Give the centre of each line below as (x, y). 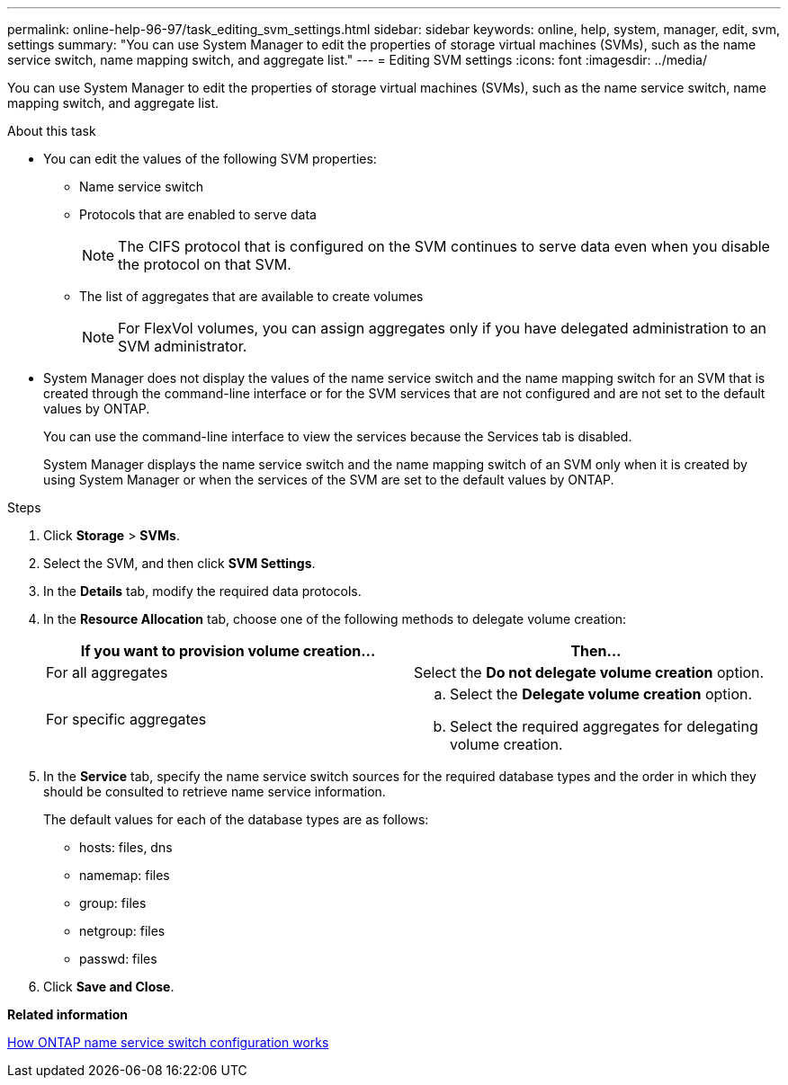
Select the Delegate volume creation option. (601, 694)
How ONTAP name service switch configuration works (168, 1042)
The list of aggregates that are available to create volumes (251, 296)
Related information (68, 1014)
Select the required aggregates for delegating (604, 726)
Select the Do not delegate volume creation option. (589, 672)
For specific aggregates (126, 719)
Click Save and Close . (109, 987)
